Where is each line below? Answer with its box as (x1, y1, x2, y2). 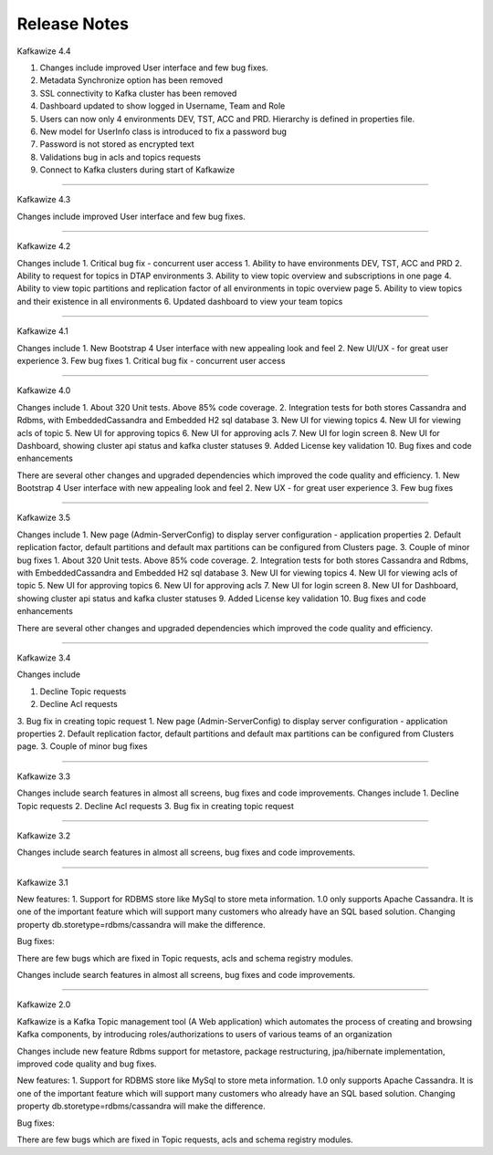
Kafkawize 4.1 (16, 326, 68, 337)
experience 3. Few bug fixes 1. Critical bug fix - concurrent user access (16, 355, 286, 366)
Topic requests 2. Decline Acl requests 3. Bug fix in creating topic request (16, 800, 294, 811)
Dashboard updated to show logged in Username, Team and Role (39, 100, 286, 111)
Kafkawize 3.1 (16, 877, 68, 888)
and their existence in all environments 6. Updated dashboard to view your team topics (16, 296, 343, 307)
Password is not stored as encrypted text (39, 139, 195, 150)
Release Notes (16, 14, 130, 34)
